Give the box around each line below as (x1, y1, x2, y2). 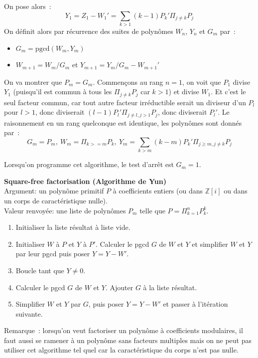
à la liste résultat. (143, 282, 197, 292)
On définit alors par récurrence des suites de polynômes (4, 25, 173, 36)
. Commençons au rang (93, 76, 163, 87)
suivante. (15, 308, 43, 319)
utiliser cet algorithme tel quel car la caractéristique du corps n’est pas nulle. (4, 345, 239, 355)
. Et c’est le (211, 86, 246, 97)
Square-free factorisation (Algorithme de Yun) (4, 176, 166, 186)
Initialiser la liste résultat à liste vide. (15, 222, 130, 232)
